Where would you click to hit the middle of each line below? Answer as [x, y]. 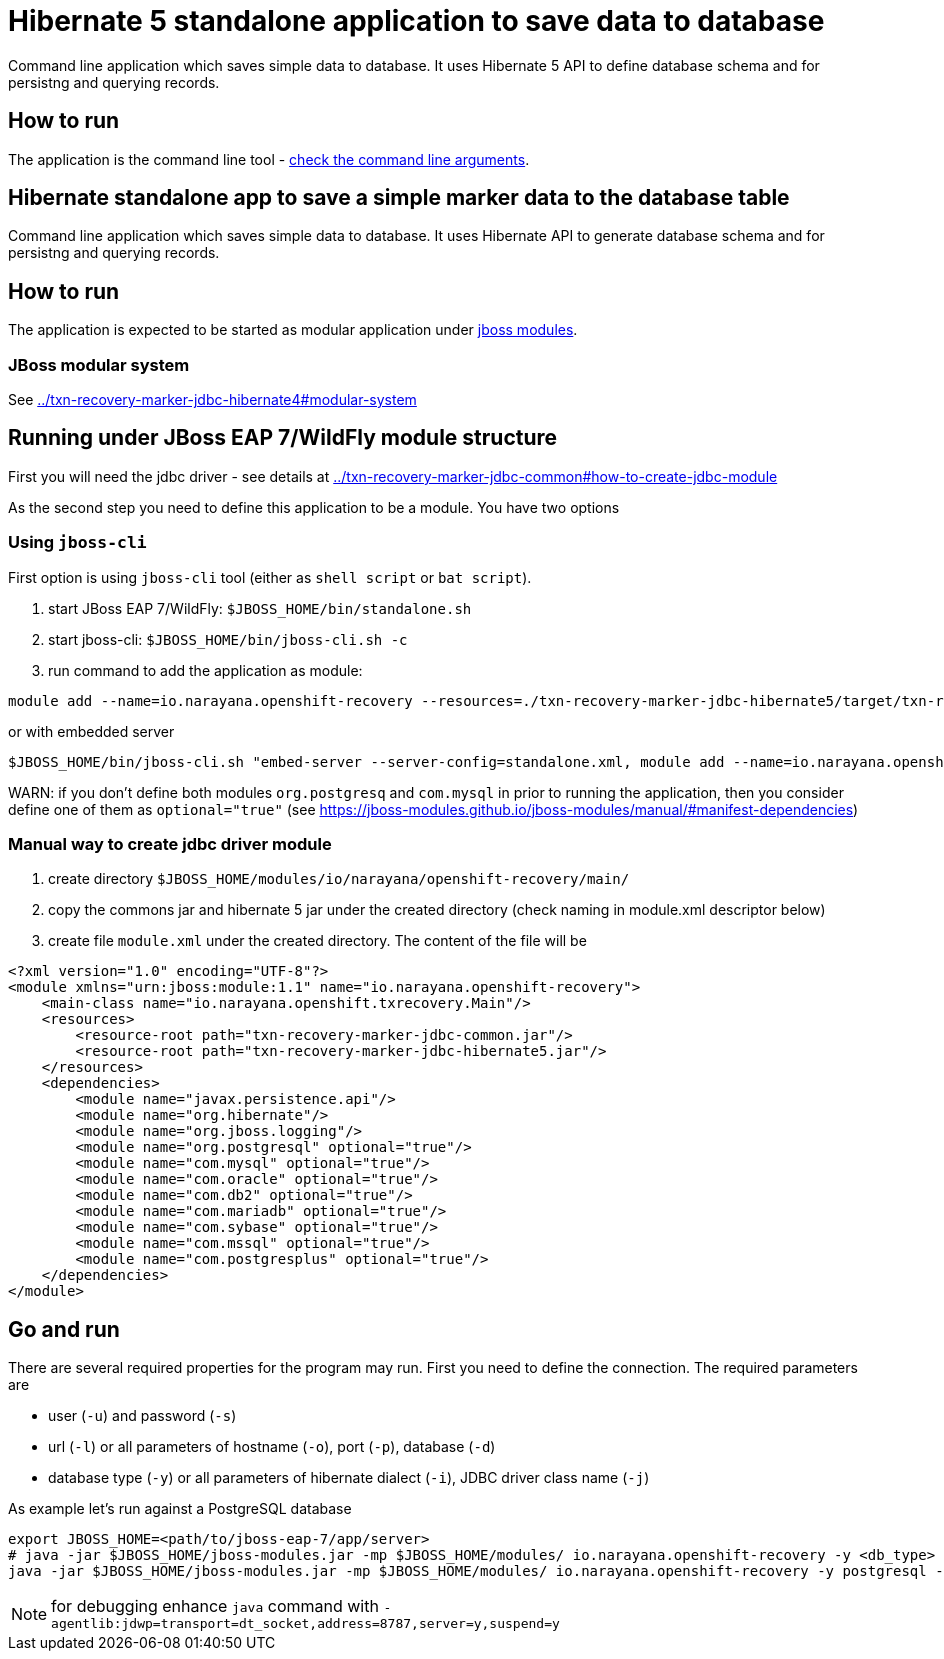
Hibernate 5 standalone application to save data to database [416, 21]
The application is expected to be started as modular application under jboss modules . [293, 330]
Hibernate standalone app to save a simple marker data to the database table [399, 198]
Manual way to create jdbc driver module [170, 844]
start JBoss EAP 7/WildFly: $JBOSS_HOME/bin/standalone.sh [260, 608]
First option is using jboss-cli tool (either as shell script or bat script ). [270, 577]
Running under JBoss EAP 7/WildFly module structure [283, 438]
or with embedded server [91, 731]
